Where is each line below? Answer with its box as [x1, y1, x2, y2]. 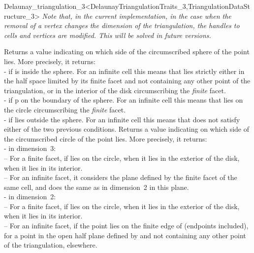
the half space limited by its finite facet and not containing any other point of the [4, 75, 251, 86]
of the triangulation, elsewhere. [4, 240, 97, 250]
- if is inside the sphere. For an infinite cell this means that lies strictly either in [4, 66, 245, 76]
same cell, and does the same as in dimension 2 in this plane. [4, 181, 189, 192]
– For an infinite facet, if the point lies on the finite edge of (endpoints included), [4, 220, 249, 231]
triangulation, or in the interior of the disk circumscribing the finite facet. [4, 85, 226, 95]
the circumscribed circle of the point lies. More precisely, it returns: [4, 133, 207, 144]
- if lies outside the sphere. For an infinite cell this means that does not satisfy [4, 114, 240, 124]
